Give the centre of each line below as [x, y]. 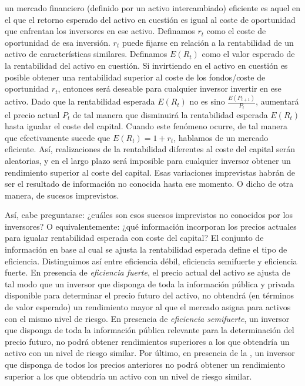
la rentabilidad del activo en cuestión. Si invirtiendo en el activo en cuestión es [146, 65]
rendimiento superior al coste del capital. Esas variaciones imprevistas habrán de [150, 172]
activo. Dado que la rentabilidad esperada [80, 101]
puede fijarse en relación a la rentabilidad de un [208, 42]
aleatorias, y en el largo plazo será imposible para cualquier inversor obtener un [148, 160]
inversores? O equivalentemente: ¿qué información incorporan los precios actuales [151, 226]
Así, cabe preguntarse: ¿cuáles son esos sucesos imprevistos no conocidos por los [149, 215]
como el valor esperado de [248, 54]
